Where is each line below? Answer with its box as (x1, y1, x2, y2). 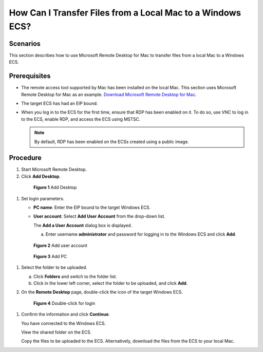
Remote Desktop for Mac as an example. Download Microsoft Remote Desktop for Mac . (21, 92, 197, 97)
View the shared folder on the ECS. (21, 329, 92, 335)
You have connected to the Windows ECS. (21, 320, 106, 326)
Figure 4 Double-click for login (33, 300, 95, 306)
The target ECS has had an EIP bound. (21, 100, 98, 106)
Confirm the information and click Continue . (21, 312, 110, 317)
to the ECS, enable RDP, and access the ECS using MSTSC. (21, 116, 141, 122)
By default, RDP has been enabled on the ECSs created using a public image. (34, 139, 189, 145)
